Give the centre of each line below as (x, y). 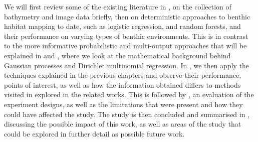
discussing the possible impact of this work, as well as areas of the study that (123, 124)
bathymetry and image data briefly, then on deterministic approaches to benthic (127, 16)
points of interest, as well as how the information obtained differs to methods (122, 84)
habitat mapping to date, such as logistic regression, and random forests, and (122, 26)
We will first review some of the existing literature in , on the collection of (118, 6)
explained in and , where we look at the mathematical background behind (117, 55)
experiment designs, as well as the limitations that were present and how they (123, 104)
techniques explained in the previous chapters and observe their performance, (123, 75)
